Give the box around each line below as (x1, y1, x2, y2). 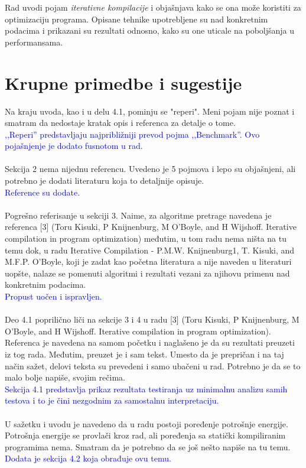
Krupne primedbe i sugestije (5, 70, 242, 95)
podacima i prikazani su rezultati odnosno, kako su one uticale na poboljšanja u (5, 24, 295, 37)
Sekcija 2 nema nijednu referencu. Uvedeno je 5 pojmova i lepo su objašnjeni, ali (5, 162, 296, 175)
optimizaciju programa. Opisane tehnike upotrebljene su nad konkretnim (5, 12, 268, 25)
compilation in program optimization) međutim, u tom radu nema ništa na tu (5, 232, 287, 245)
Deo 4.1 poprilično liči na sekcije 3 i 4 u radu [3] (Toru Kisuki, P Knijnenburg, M (5, 313, 300, 326)
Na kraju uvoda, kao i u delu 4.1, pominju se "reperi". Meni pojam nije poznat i (5, 105, 295, 117)
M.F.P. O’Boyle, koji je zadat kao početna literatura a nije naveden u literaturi (5, 255, 292, 268)
